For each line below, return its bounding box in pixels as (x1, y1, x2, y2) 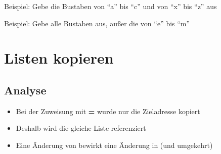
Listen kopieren (4, 47, 114, 68)
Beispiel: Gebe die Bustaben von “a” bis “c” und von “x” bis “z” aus (4, 1, 217, 11)
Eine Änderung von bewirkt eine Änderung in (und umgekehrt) (16, 139, 213, 150)
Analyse (4, 82, 47, 97)
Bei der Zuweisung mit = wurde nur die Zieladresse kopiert (16, 106, 200, 116)
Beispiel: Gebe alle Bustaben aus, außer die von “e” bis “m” (4, 18, 190, 28)
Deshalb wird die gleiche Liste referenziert (16, 123, 146, 133)
